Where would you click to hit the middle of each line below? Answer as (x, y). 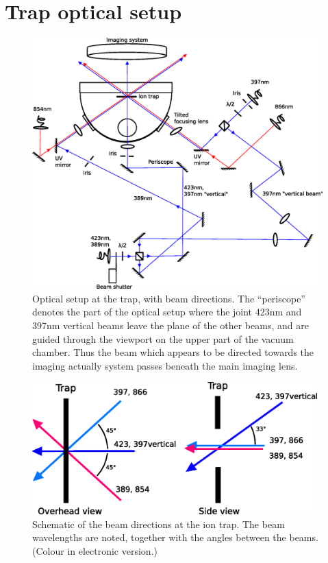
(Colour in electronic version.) (95, 550)
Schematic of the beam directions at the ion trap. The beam (159, 524)
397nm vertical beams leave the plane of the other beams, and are (171, 325)
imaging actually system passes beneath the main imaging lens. (165, 365)
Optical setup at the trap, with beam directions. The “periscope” (169, 298)
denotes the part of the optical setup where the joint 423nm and (167, 312)
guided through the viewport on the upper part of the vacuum (163, 338)
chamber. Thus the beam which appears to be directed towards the (173, 352)
